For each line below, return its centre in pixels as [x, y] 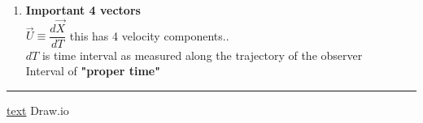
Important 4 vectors [83, 10]
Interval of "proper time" [93, 71]
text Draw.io [38, 110]
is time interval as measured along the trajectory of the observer [202, 55]
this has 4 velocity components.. [149, 35]
